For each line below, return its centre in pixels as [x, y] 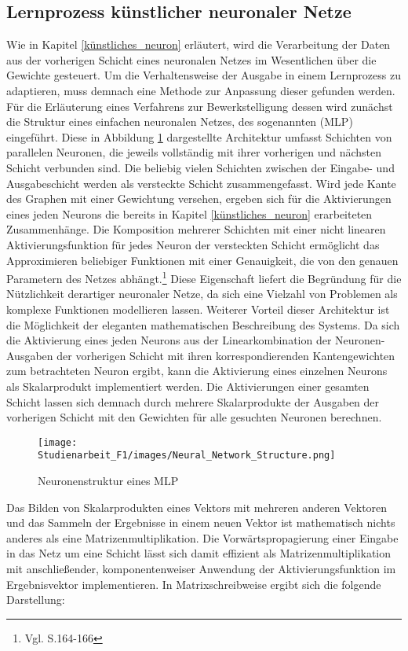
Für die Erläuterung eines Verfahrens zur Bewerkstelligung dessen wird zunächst [200, 106]
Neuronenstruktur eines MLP [108, 481]
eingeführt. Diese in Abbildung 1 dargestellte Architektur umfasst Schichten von [199, 136]
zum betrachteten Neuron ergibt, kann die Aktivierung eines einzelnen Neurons [197, 371]
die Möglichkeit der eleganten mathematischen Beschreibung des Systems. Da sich [203, 324]
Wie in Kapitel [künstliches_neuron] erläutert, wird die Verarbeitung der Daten [199, 44]
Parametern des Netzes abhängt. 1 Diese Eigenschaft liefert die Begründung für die [204, 277]
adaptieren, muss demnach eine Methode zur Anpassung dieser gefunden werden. [201, 90]
